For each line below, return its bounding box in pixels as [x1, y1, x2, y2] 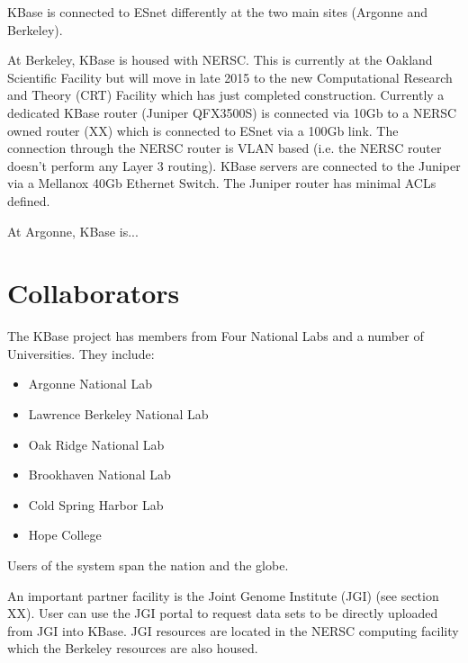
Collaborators [7, 274, 180, 311]
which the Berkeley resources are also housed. [7, 639, 258, 658]
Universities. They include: [7, 344, 155, 363]
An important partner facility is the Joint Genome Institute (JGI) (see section [7, 586, 439, 605]
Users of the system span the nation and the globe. [7, 556, 289, 574]
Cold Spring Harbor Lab [28, 495, 164, 514]
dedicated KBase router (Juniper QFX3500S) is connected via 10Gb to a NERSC [7, 103, 457, 121]
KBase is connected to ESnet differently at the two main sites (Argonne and [7, 3, 428, 21]
